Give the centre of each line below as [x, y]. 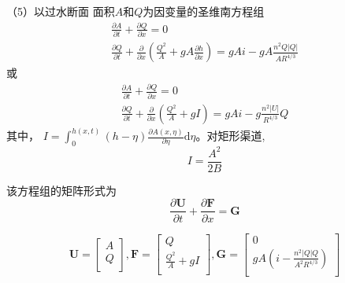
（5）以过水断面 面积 [61, 11]
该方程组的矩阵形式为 [61, 190]
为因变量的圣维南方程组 [204, 11]
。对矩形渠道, [230, 135]
